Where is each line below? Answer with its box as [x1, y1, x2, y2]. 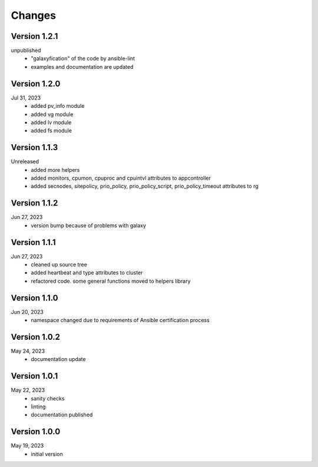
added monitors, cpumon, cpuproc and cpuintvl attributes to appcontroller [31, 174, 211, 181]
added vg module [31, 111, 74, 118]
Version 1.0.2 [11, 332, 61, 342]
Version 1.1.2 [11, 198, 58, 208]
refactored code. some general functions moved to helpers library [31, 277, 191, 284]
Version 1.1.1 [11, 237, 56, 247]
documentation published [31, 411, 93, 418]
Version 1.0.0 [11, 427, 61, 437]
